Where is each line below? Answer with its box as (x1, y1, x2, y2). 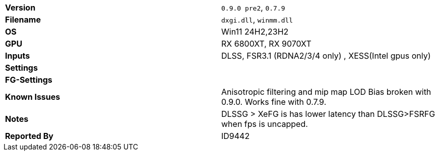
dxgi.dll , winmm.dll (221, 15, 293, 25)
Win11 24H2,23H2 (221, 27, 289, 37)
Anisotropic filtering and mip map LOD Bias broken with (221, 87, 431, 97)
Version (5, 3, 36, 13)
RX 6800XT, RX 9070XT (221, 39, 311, 49)
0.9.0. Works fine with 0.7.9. (221, 97, 327, 107)
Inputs (5, 51, 30, 61)
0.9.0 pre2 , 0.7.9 (221, 3, 285, 13)
